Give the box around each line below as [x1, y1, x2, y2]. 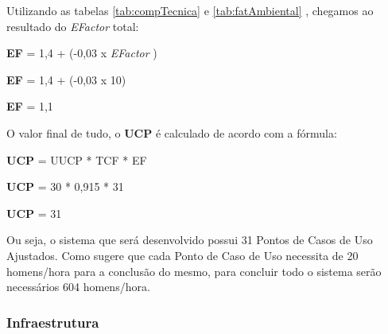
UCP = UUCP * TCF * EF [6, 151, 147, 168]
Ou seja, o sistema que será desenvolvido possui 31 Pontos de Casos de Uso [6, 231, 373, 248]
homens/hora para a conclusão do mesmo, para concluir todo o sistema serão [6, 262, 382, 279]
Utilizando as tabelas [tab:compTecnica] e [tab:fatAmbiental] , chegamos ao [6, 2, 374, 18]
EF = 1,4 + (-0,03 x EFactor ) [6, 45, 157, 61]
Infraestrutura [6, 312, 99, 332]
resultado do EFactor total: [6, 17, 139, 34]
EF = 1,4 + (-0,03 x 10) [6, 71, 126, 87]
